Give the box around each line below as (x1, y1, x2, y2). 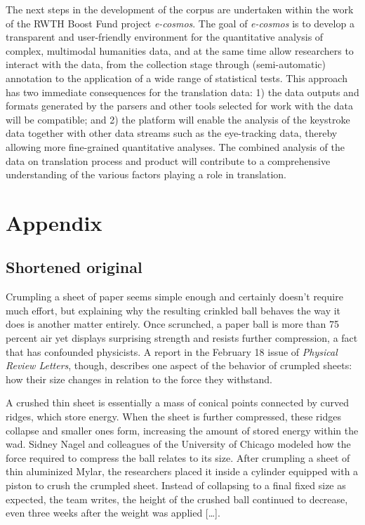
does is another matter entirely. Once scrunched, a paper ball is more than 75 (6, 317, 339, 331)
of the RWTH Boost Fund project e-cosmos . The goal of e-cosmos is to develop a (6, 15, 354, 30)
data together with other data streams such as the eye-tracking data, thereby (6, 126, 338, 140)
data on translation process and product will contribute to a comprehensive (6, 153, 331, 168)
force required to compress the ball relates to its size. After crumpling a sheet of (6, 450, 350, 465)
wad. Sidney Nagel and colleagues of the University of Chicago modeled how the (6, 437, 351, 451)
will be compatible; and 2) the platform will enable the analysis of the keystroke (6, 112, 350, 126)
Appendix (6, 208, 102, 237)
